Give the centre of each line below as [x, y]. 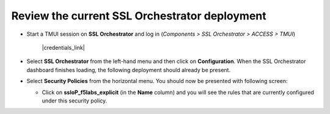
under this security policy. [75, 101]
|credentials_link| [63, 47]
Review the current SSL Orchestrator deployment [139, 16]
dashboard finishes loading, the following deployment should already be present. [129, 70]
